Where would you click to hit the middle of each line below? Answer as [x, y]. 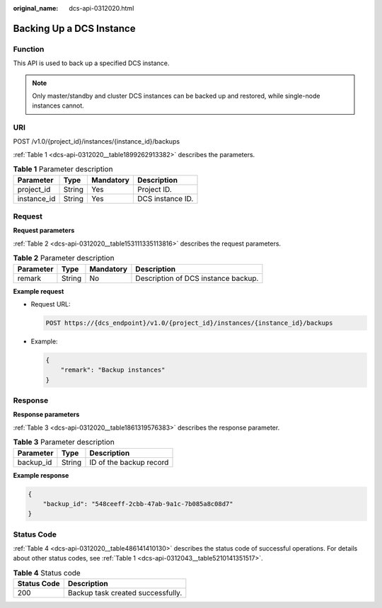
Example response [41, 475]
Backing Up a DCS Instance [74, 28]
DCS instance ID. [165, 198]
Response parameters [46, 415]
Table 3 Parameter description [64, 442]
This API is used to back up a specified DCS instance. [91, 63]
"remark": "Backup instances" [113, 370]
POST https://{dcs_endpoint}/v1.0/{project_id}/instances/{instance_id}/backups [189, 323]
